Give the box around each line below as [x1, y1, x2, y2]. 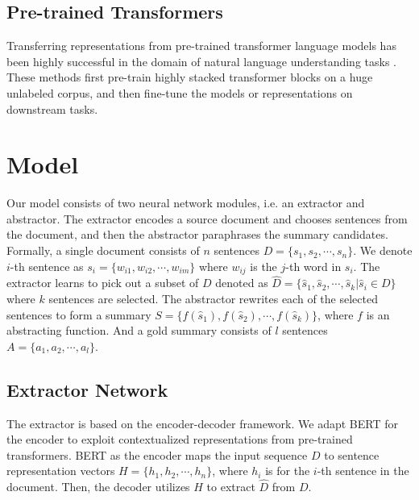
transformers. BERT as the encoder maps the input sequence [6, 446, 308, 463]
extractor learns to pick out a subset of [6, 274, 199, 291]
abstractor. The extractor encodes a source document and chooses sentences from [6, 210, 408, 227]
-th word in [285, 257, 342, 274]
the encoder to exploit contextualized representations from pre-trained [6, 431, 353, 448]
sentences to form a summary [6, 306, 151, 323]
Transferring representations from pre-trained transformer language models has [6, 37, 396, 54]
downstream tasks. [6, 100, 98, 117]
